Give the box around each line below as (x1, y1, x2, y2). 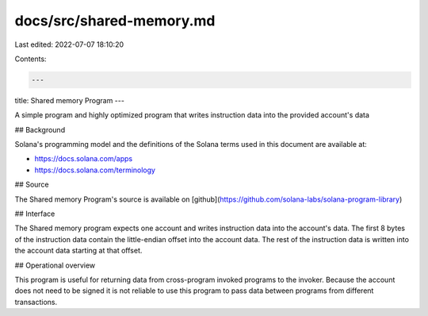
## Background (14, 125, 66, 134)
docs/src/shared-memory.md (14, 12, 216, 29)
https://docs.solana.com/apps (34, 154, 133, 164)
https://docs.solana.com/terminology (34, 165, 156, 175)
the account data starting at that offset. (14, 246, 143, 256)
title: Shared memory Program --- (14, 95, 124, 105)
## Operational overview (14, 260, 96, 270)
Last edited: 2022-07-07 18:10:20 (14, 40, 124, 49)
